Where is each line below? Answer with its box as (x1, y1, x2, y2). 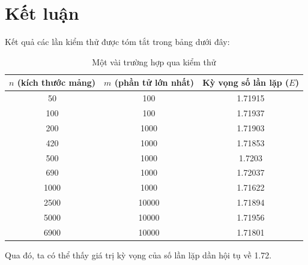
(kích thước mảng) (17, 76, 96, 89)
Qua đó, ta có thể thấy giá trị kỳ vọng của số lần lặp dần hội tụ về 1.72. (5, 248, 272, 261)
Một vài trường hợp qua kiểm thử (92, 55, 216, 68)
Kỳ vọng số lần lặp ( (202, 76, 289, 89)
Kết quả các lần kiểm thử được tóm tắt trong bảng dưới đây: (5, 35, 230, 48)
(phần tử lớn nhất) (114, 76, 195, 89)
